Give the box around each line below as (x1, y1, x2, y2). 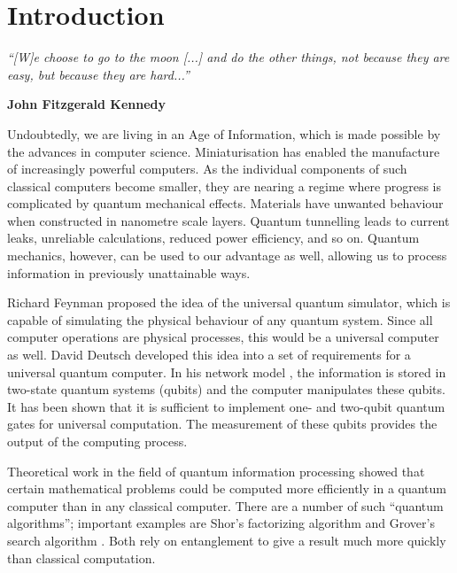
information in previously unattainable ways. (7, 263, 251, 282)
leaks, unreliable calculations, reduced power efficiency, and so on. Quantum (7, 228, 420, 247)
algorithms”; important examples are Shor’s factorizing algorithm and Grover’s (7, 514, 435, 532)
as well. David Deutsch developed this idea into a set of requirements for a (7, 345, 411, 364)
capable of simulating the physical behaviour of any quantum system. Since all (7, 310, 433, 329)
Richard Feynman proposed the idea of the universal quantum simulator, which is (7, 293, 451, 312)
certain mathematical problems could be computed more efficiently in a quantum (7, 479, 447, 498)
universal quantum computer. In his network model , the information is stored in (7, 362, 446, 381)
